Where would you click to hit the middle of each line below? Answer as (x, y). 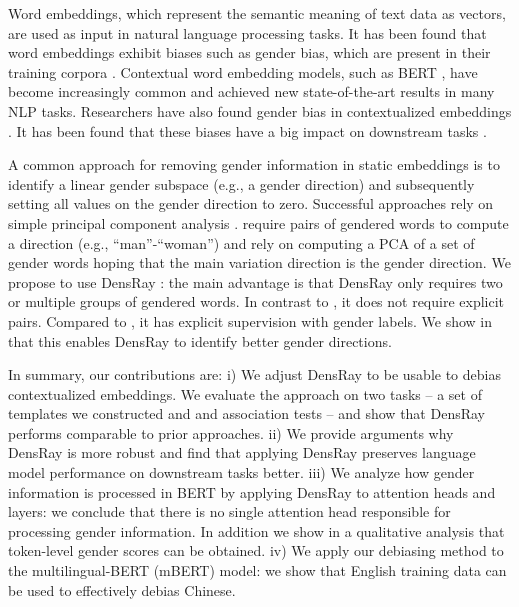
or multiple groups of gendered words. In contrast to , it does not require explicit (256, 301)
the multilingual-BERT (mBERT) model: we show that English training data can (257, 570)
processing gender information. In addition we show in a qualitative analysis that (256, 530)
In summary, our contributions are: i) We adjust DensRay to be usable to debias (254, 374)
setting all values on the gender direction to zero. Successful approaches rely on (251, 203)
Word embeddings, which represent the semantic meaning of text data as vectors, (257, 13)
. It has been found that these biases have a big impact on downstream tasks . (247, 130)
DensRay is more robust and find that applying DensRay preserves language (242, 452)
